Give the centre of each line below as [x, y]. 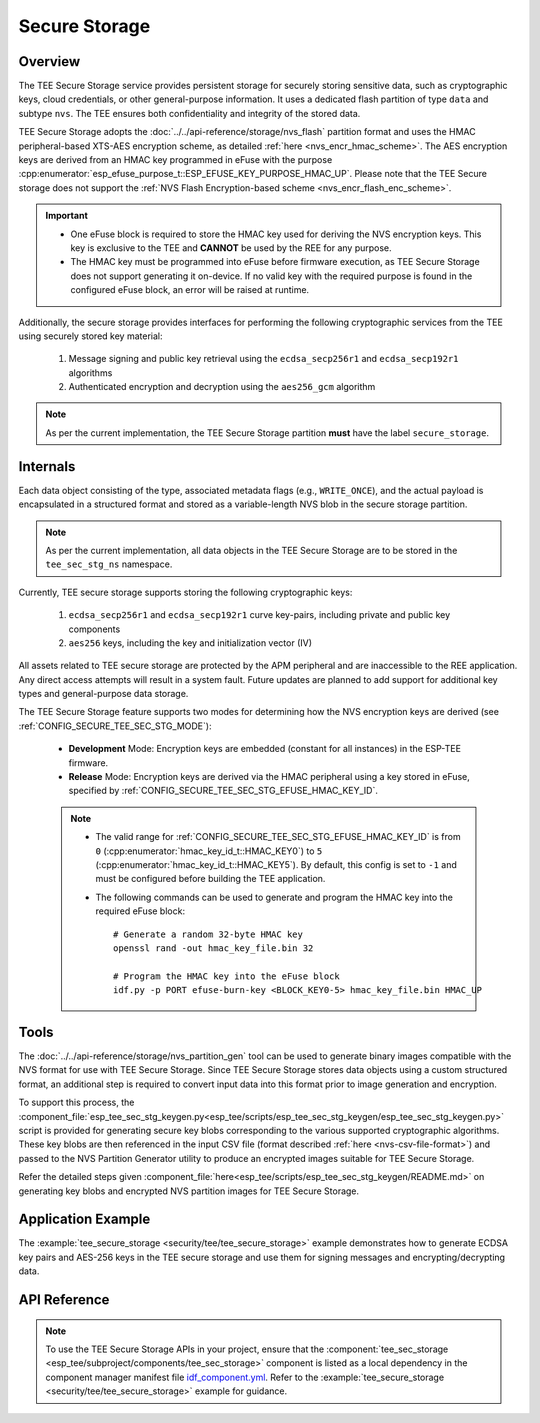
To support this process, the [76, 1102]
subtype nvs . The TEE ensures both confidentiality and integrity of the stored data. [189, 113]
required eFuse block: [140, 911]
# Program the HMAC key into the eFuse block [226, 976]
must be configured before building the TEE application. [210, 879]
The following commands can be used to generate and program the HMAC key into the [274, 897]
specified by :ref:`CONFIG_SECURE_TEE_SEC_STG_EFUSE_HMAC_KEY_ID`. [223, 791]
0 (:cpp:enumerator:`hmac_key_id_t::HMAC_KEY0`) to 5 [209, 851]
